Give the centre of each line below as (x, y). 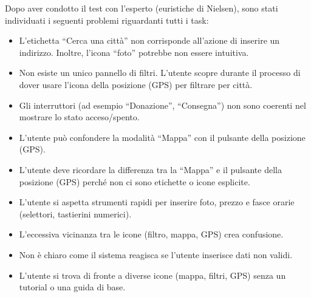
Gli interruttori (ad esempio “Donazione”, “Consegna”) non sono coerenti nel (162, 105)
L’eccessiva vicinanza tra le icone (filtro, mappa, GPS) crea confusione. (151, 234)
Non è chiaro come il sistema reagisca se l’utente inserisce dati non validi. (156, 254)
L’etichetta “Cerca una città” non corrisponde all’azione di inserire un (149, 40)
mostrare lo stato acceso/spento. (79, 117)
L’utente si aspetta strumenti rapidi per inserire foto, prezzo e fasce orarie (157, 202)
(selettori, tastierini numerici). (75, 213)
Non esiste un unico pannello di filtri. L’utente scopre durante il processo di (160, 73)
